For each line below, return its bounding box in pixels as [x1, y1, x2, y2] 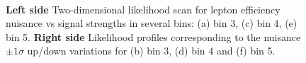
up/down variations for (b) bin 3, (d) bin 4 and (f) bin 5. [27, 43, 276, 58]
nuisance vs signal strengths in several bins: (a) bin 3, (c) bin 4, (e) [6, 16, 297, 30]
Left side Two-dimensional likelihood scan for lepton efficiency [6, 1, 280, 16]
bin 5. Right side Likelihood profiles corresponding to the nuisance [6, 29, 301, 44]
